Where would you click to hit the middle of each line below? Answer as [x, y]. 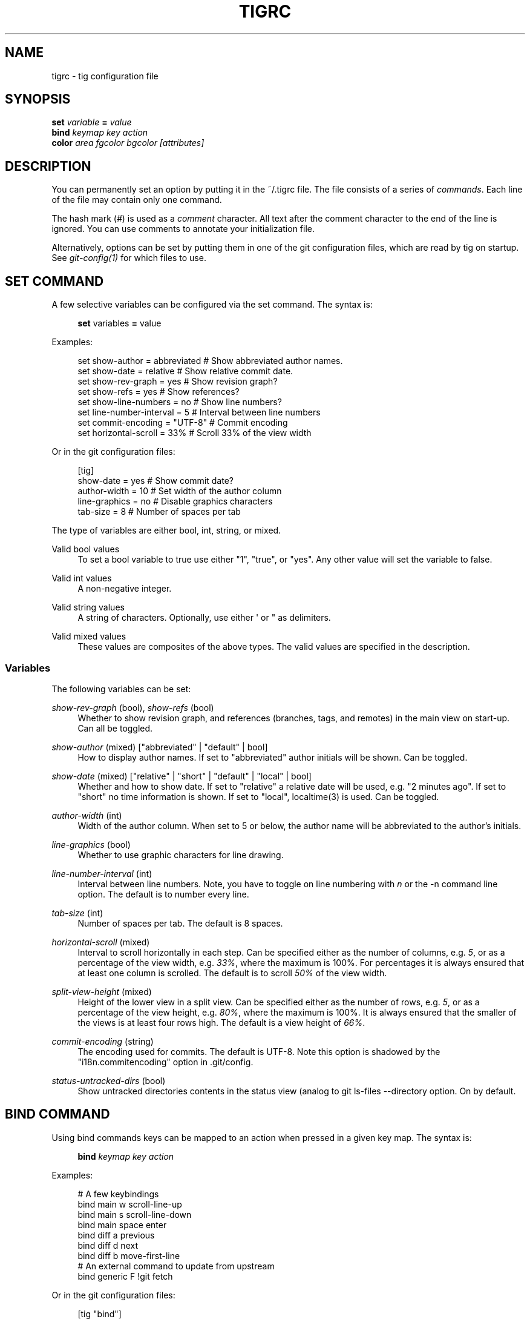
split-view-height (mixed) [102, 991]
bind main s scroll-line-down [135, 1214]
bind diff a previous [116, 1235]
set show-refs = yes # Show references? [159, 392]
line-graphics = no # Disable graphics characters [175, 501]
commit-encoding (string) [103, 1041]
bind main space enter [122, 1225]
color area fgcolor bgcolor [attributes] [128, 143]
